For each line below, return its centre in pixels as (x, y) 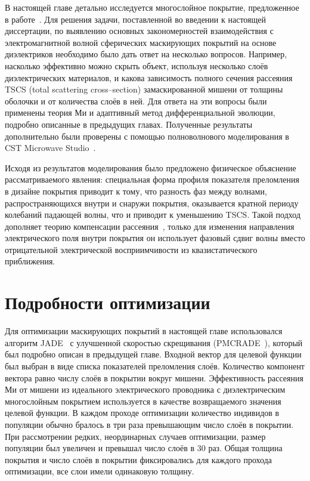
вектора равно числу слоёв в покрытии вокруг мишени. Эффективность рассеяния (154, 377)
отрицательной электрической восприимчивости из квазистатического (131, 249)
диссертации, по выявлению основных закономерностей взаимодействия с (139, 31)
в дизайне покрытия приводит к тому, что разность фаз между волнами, (136, 191)
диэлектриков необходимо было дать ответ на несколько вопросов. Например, (146, 54)
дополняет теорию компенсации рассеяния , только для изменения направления (150, 226)
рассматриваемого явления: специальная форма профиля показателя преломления (152, 179)
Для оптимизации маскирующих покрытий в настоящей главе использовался (144, 331)
